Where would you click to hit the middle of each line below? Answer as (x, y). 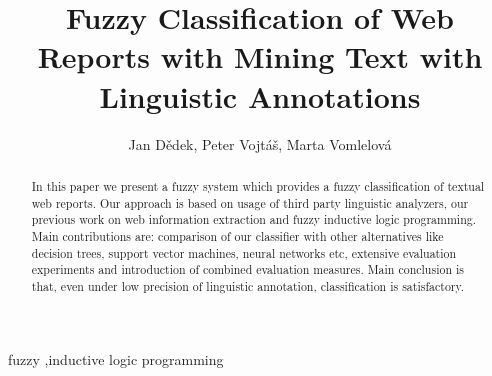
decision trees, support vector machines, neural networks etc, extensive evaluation (244, 252)
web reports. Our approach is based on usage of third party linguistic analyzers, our (250, 202)
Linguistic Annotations (260, 95)
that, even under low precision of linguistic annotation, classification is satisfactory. (248, 285)
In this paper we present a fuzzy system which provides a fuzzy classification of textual (258, 185)
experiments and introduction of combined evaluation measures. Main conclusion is (247, 269)
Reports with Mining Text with (260, 56)
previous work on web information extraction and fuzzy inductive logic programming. (254, 219)
